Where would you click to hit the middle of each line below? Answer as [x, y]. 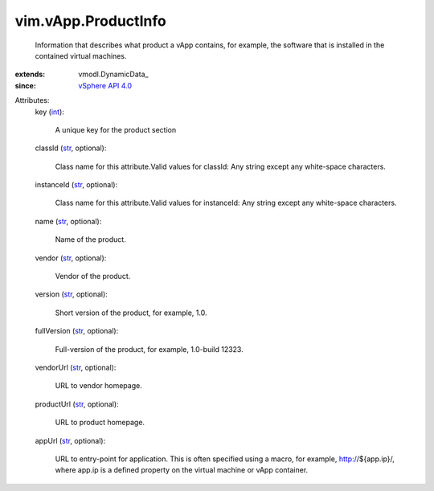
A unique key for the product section [116, 129]
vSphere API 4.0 [105, 85]
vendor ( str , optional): [71, 258]
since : [25, 85]
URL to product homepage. [100, 423]
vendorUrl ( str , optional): [76, 367]
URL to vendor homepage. [98, 386]
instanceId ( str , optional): [76, 185]
